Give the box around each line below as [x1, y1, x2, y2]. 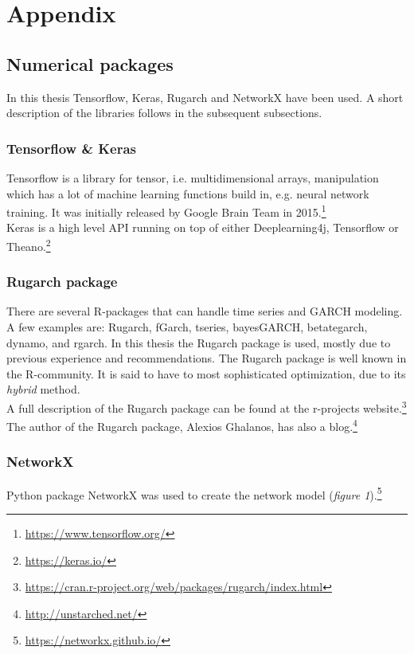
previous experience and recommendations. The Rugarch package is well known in [6, 350, 407, 366]
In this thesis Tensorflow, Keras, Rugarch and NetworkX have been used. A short [6, 88, 404, 105]
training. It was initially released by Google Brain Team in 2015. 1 [6, 202, 326, 220]
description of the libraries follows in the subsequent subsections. [6, 104, 322, 121]
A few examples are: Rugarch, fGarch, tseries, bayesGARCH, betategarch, [6, 319, 368, 335]
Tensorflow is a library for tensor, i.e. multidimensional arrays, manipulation [6, 169, 379, 186]
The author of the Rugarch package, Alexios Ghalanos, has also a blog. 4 [6, 416, 357, 434]
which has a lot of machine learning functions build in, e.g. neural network [6, 185, 369, 202]
